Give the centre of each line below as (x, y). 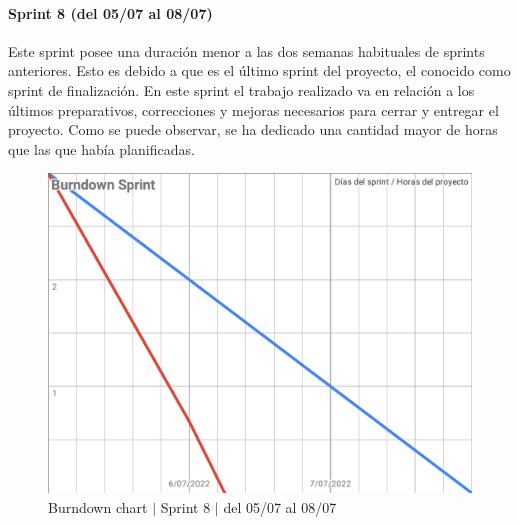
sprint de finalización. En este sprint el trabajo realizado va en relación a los (241, 89)
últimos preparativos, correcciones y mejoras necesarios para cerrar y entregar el (253, 109)
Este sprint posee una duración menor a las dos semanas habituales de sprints (246, 50)
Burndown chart (98, 507)
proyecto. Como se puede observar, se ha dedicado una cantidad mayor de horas (253, 129)
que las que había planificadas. (101, 148)
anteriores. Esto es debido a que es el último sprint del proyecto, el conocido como (259, 70)
